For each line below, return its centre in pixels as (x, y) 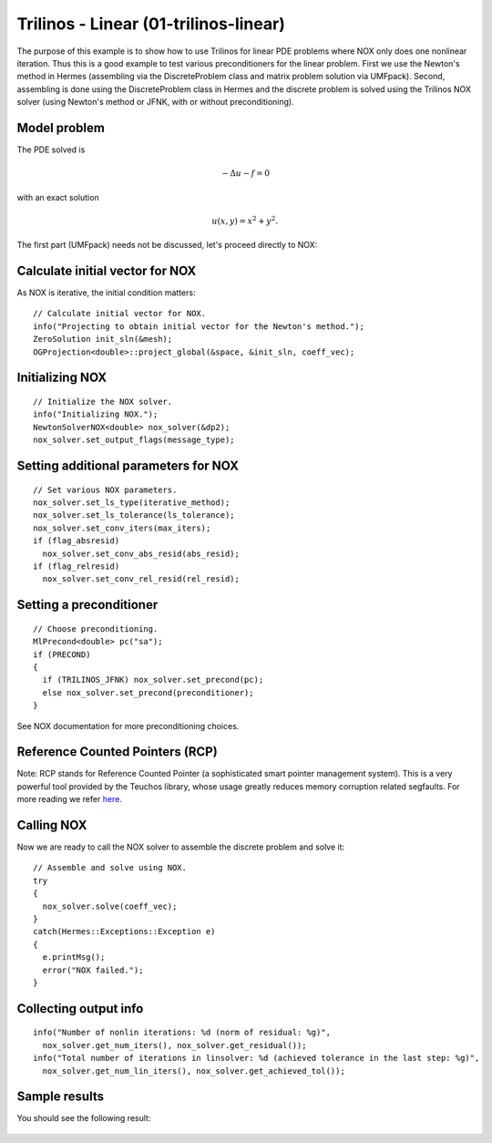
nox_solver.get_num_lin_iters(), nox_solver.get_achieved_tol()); (194, 1071)
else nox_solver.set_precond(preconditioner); (148, 692)
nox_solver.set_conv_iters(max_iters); (122, 528)
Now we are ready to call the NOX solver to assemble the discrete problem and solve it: (181, 847)
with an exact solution (58, 197)
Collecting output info (80, 1009)
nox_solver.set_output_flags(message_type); (134, 440)
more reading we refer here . (70, 799)
